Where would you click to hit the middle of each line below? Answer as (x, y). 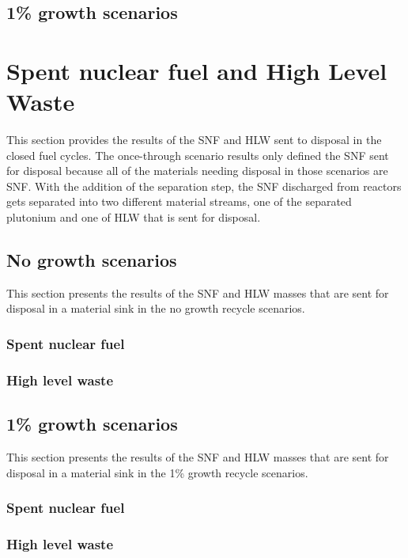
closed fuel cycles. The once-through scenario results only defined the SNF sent (198, 155)
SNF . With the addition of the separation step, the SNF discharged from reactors (204, 186)
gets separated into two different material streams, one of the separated (179, 201)
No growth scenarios (92, 260)
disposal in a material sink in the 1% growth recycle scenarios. (157, 472)
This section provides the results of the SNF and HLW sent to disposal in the (194, 140)
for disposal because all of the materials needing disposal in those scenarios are (197, 171)
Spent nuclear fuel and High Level (197, 70)
